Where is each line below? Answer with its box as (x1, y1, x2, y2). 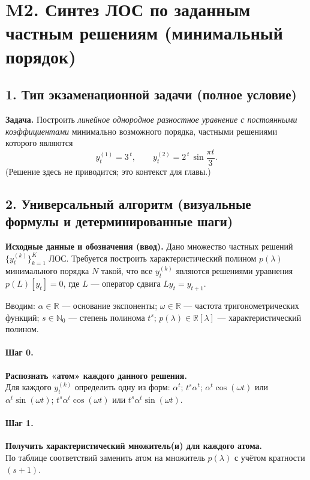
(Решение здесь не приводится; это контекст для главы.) (5, 165, 211, 177)
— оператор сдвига (91, 277, 161, 290)
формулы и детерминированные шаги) (5, 212, 233, 230)
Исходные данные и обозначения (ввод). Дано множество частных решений (5, 239, 293, 252)
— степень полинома (68, 311, 145, 323)
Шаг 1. (5, 417, 34, 429)
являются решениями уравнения (176, 265, 293, 277)
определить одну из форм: (74, 381, 170, 393)
